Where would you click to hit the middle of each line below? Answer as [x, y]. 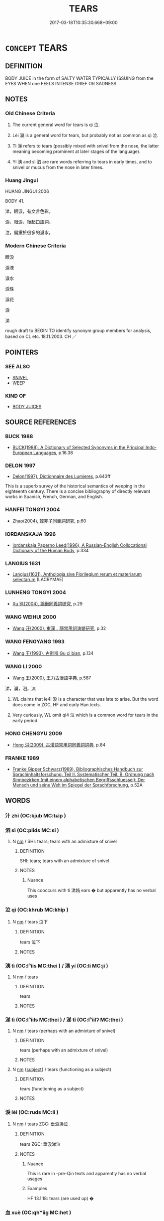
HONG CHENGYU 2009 [34, 733]
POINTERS [22, 353]
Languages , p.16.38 [53, 453]
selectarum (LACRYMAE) [38, 579]
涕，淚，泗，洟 [20, 689]
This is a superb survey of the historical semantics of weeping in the [75, 486]
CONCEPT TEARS [37, 48]
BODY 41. [15, 201]
